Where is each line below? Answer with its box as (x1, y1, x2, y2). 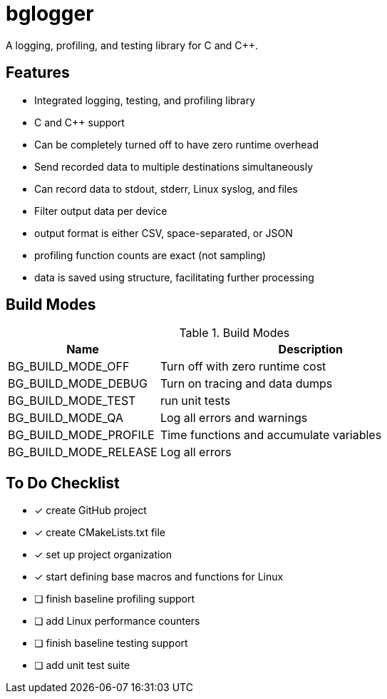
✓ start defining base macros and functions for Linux (34, 570, 284, 583)
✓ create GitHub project (34, 504, 147, 517)
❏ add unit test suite (34, 659, 130, 672)
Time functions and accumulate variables (160, 428, 382, 443)
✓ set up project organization (34, 548, 172, 561)
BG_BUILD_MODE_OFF (8, 359, 130, 374)
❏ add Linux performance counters (34, 615, 200, 628)
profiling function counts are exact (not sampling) (34, 248, 267, 261)
